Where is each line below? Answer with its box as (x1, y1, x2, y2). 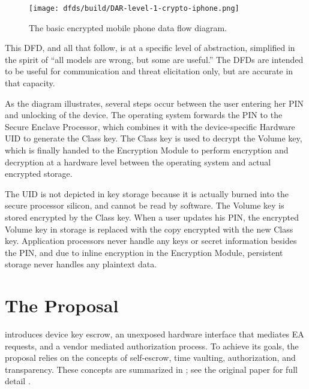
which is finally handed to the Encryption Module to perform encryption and (5, 144, 289, 156)
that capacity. (5, 77, 55, 89)
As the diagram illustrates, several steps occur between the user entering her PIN (5, 97, 304, 109)
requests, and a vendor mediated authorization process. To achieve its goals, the (5, 339, 299, 352)
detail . (5, 375, 31, 387)
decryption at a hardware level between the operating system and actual (5, 155, 271, 168)
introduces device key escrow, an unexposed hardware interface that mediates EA (5, 328, 304, 340)
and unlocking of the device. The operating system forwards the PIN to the (5, 108, 283, 121)
